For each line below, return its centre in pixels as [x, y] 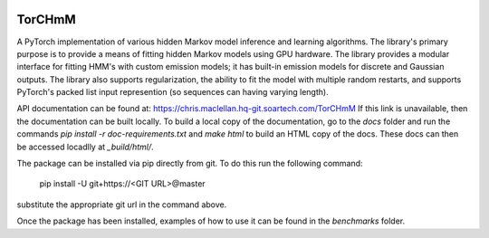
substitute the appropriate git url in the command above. [122, 205]
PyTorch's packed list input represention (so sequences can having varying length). [173, 92]
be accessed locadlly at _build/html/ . [85, 147]
